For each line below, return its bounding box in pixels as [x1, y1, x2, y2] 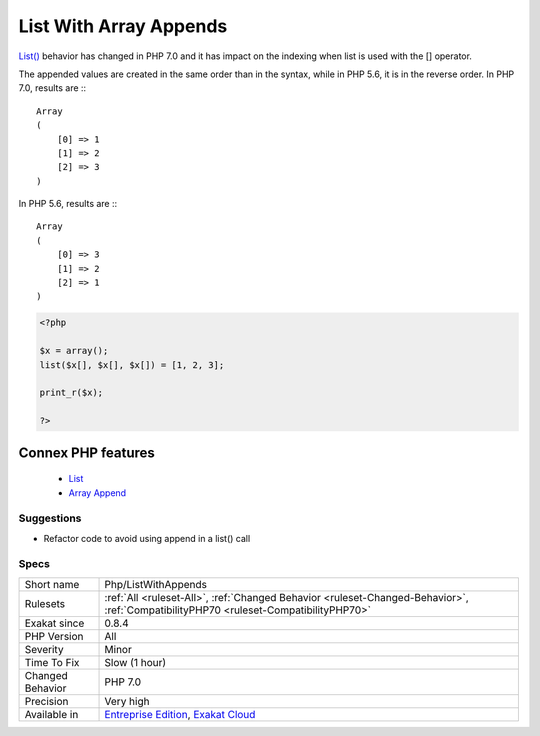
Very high [104, 694, 150, 708]
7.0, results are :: [18, 82, 87, 94]
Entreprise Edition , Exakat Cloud [104, 707, 256, 721]
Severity [24, 642, 64, 656]
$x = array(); [39, 345, 109, 357]
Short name [24, 577, 80, 591]
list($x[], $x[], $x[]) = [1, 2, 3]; [39, 359, 225, 370]
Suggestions [18, 511, 82, 525]
